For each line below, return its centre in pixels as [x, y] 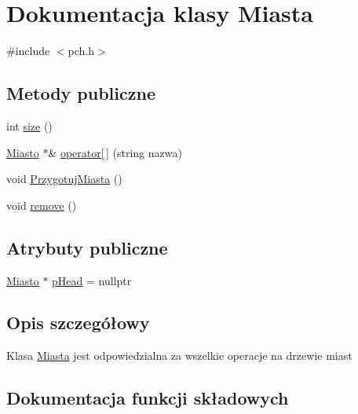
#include [28, 51]
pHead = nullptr [92, 280]
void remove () [42, 205]
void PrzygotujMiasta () [64, 179]
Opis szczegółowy [78, 322]
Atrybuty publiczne [87, 247]
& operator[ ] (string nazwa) [115, 152]
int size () [29, 125]
